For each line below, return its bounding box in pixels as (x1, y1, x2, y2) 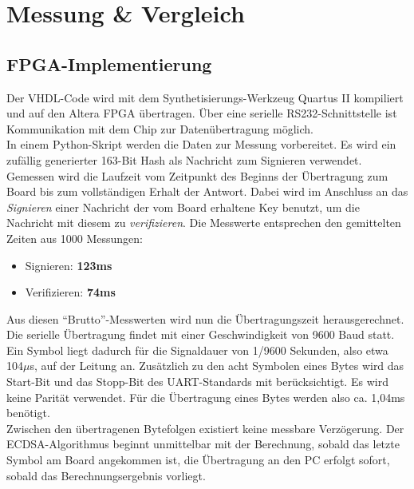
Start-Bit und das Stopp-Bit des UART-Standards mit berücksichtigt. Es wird (6, 373, 388, 390)
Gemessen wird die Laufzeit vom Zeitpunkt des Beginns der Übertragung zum (6, 167, 388, 184)
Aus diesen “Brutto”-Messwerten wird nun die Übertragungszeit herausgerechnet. (6, 310, 404, 327)
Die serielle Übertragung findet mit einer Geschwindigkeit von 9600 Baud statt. (6, 326, 395, 343)
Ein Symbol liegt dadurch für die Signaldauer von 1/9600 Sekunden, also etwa (6, 341, 388, 358)
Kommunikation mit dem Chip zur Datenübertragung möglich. (6, 120, 313, 137)
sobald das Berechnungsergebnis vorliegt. (6, 467, 206, 483)
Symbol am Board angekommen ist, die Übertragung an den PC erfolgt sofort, (6, 451, 390, 468)
